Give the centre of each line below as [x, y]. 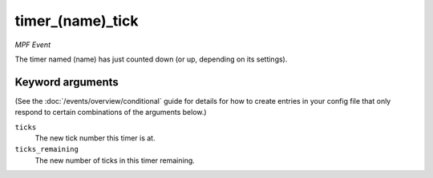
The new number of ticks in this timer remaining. [115, 160]
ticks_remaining [47, 149]
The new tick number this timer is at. [95, 138]
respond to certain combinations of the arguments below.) [111, 113]
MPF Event [33, 45]
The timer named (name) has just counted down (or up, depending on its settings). [151, 59]
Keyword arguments [67, 82]
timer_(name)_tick [77, 21]
